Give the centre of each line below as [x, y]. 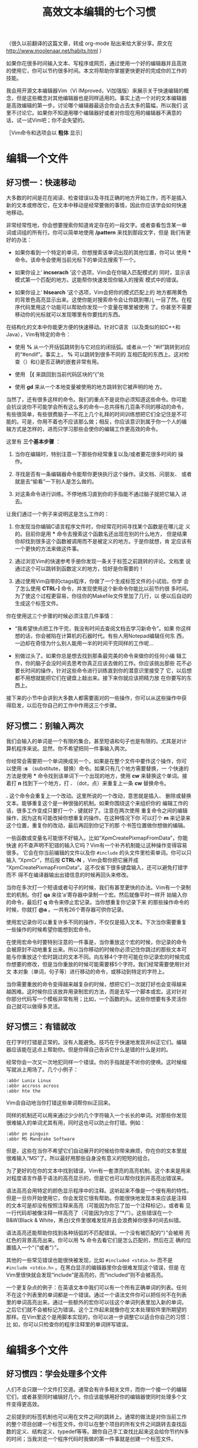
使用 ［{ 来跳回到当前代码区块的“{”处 [60, 374]
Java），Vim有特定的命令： [39, 335]
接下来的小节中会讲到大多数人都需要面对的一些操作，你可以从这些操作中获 [96, 698]
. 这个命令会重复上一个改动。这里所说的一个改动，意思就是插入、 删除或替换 [99, 796]
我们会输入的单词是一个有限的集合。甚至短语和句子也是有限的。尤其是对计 [96, 741]
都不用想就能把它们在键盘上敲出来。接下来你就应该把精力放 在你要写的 [100, 678]
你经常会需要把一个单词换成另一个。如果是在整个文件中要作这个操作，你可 [96, 761]
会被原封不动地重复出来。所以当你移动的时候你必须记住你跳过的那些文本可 [96, 949]
